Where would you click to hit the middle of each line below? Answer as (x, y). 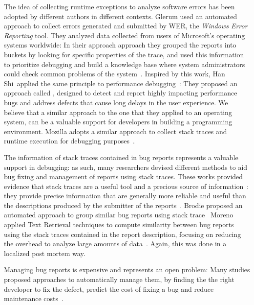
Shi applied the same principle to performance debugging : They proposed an (121, 83)
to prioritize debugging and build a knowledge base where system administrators (125, 64)
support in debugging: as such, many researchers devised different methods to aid (126, 167)
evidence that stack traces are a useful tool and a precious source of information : (127, 186)
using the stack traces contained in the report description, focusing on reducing (123, 234)
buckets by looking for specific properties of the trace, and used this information (124, 54)
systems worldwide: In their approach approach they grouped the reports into (120, 45)
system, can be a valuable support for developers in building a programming (118, 122)
